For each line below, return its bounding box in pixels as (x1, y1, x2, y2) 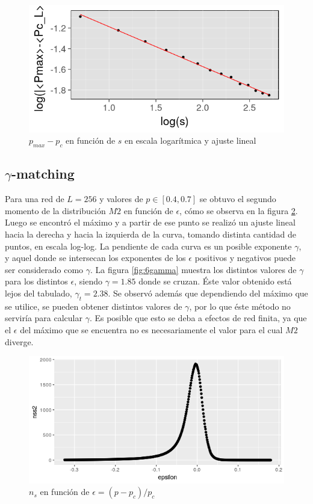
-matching (11, 164, 75, 183)
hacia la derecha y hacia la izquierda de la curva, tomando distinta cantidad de (5, 228, 296, 241)
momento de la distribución (5, 204, 106, 217)
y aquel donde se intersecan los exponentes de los (5, 251, 186, 264)
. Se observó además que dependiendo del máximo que (108, 286, 308, 299)
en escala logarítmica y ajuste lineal (125, 134, 256, 147)
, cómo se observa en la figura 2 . (179, 204, 298, 217)
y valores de (99, 192, 143, 205)
